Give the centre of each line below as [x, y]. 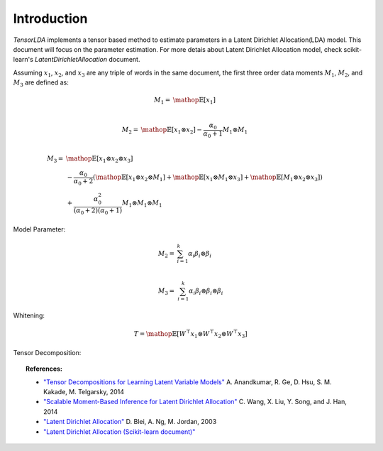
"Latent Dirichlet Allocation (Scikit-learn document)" [120, 431]
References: [44, 369]
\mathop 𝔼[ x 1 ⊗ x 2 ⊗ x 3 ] [99, 159]
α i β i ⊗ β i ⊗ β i [206, 292]
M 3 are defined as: [41, 83]
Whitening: [29, 315]
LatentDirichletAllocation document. [87, 60]
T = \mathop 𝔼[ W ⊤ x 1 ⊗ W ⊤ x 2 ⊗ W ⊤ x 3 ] [190, 335]
